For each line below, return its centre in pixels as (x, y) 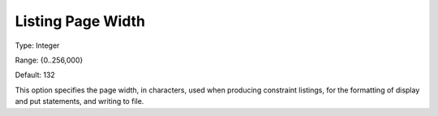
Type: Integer (37, 45)
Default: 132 (35, 75)
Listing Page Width (80, 21)
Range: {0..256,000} (49, 60)
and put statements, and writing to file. (79, 101)
